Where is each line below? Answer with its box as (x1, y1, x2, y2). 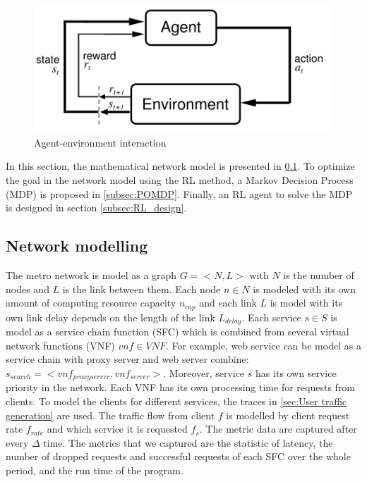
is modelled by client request (226, 407, 350, 422)
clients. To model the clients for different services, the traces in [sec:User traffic (6, 393, 347, 408)
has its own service (255, 365, 337, 380)
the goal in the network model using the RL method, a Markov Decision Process (6, 173, 354, 187)
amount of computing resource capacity (6, 295, 176, 310)
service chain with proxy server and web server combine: (6, 352, 249, 366)
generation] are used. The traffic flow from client (6, 407, 215, 422)
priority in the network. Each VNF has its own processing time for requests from (6, 380, 355, 395)
